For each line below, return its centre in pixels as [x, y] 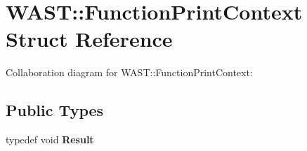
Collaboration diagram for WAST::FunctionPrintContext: [129, 72]
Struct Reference [89, 39]
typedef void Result [50, 139]
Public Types [55, 110]
